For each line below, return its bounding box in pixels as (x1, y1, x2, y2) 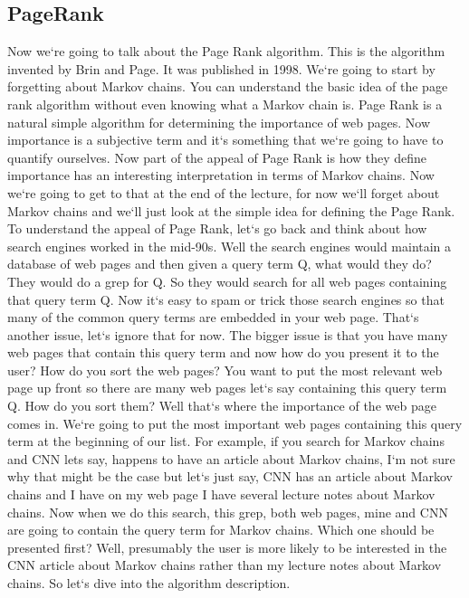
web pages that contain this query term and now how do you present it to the (7, 343, 439, 362)
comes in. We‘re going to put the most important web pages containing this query (7, 413, 463, 432)
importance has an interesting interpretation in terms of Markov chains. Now (7, 166, 435, 185)
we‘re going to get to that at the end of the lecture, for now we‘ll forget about (7, 183, 440, 202)
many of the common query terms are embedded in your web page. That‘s (7, 308, 419, 327)
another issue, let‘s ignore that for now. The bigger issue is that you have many (7, 325, 448, 344)
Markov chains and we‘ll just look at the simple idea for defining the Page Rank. (7, 201, 455, 220)
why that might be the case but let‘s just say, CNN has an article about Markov (7, 467, 454, 486)
